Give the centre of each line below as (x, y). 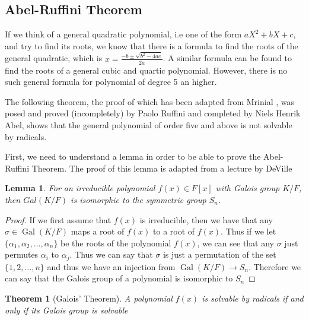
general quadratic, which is (54, 58)
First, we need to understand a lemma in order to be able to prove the (133, 156)
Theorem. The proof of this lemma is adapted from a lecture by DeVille (162, 168)
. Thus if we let (249, 231)
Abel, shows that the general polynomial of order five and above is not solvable (149, 124)
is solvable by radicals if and (253, 298)
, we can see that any (236, 243)
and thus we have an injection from (111, 266)
